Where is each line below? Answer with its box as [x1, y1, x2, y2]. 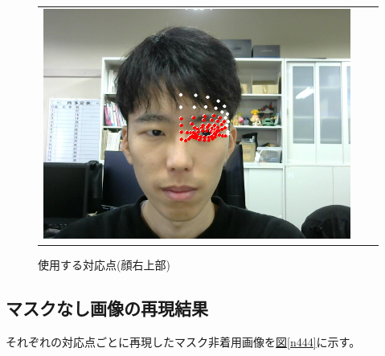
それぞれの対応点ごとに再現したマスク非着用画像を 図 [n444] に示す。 [6, 333, 361, 350]
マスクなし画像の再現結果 [6, 296, 208, 321]
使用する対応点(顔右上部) [38, 256, 170, 273]
